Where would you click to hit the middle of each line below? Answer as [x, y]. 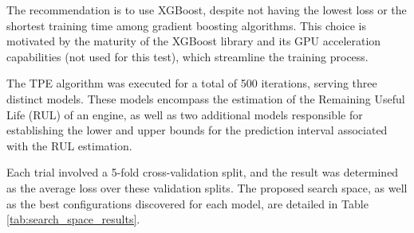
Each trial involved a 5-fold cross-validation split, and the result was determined [203, 172]
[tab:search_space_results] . [73, 219]
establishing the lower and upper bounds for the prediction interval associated [197, 130]
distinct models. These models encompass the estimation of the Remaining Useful [206, 98]
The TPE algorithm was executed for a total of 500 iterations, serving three [192, 83]
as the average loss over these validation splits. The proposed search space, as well [207, 187]
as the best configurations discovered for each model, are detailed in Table [187, 203]
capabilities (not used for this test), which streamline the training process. [187, 56]
